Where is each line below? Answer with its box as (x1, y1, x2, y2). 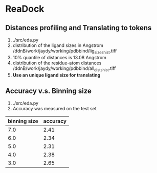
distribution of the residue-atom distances (12, 60, 102, 66)
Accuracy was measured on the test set (12, 106, 97, 112)
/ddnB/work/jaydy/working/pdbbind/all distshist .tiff (12, 65, 116, 72)
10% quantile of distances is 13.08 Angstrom (12, 54, 106, 60)
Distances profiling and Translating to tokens (5, 23, 152, 32)
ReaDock (5, 3, 44, 15)
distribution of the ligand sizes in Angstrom (12, 42, 104, 48)
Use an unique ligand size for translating (12, 72, 101, 78)
